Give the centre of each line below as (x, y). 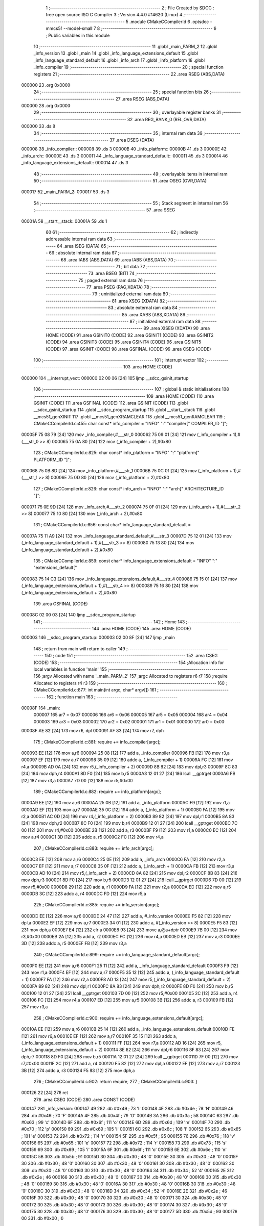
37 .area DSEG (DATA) (132, 140)
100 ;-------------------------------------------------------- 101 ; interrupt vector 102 (119, 360)
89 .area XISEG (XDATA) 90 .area (177, 328)
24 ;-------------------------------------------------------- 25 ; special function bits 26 (121, 92)
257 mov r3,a (35, 1007)
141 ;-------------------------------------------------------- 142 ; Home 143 (109, 622)
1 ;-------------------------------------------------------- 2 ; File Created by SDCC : (130, 8)
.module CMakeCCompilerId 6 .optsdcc (169, 22)
